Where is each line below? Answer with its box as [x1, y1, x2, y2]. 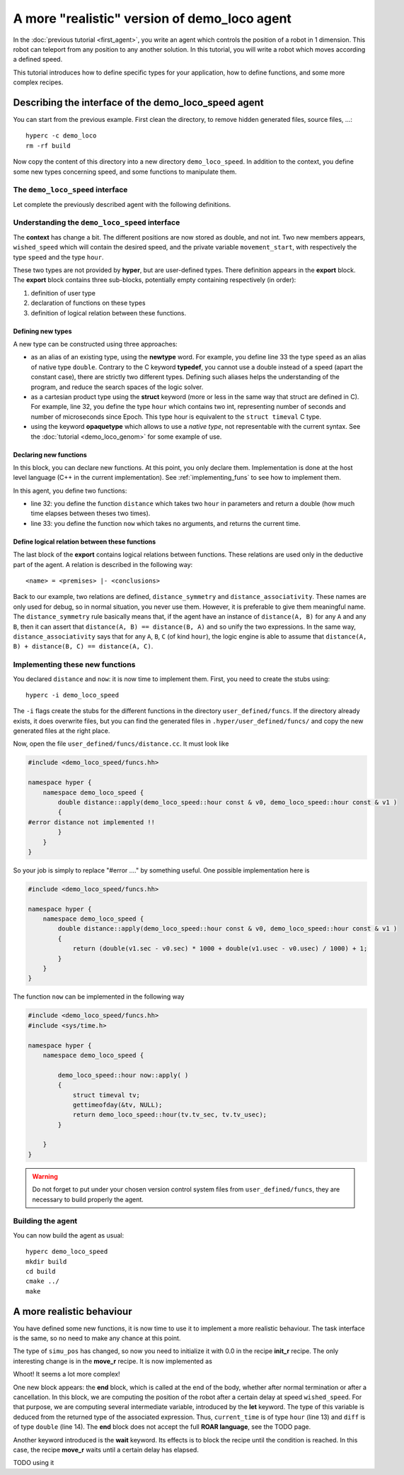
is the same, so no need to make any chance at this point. [13, 1334, 181, 1342]
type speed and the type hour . [13, 252, 104, 262]
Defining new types [13, 327, 72, 335]
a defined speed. [13, 55, 63, 64]
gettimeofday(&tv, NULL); [72, 1101, 163, 1109]
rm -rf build [25, 142, 71, 150]
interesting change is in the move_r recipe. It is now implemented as [13, 1357, 212, 1365]
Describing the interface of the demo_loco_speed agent [13, 96, 265, 108]
